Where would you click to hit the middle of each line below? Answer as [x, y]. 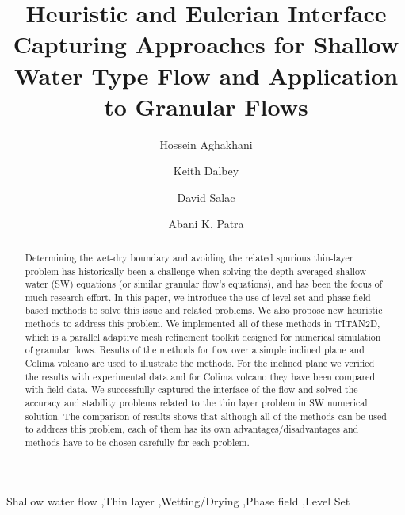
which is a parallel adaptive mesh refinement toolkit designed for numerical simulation [203, 336]
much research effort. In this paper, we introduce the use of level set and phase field [198, 297]
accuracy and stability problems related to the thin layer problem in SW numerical [196, 403]
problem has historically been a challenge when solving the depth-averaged [179, 271]
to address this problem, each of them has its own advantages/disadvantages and [192, 429]
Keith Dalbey [206, 171]
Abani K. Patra [206, 224]
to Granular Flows [206, 106]
